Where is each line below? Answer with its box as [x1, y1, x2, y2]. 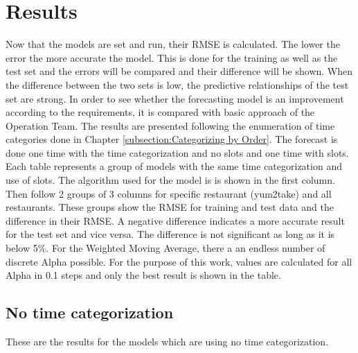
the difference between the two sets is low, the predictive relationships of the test [6, 77, 349, 92]
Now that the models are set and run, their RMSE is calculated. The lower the [6, 37, 340, 51]
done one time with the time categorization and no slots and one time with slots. [6, 145, 349, 160]
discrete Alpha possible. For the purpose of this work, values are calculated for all [6, 254, 352, 268]
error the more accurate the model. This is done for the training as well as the [6, 50, 338, 64]
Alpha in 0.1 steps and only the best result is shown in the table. [6, 268, 281, 282]
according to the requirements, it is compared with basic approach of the [6, 105, 315, 119]
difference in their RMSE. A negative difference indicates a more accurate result [6, 213, 345, 227]
